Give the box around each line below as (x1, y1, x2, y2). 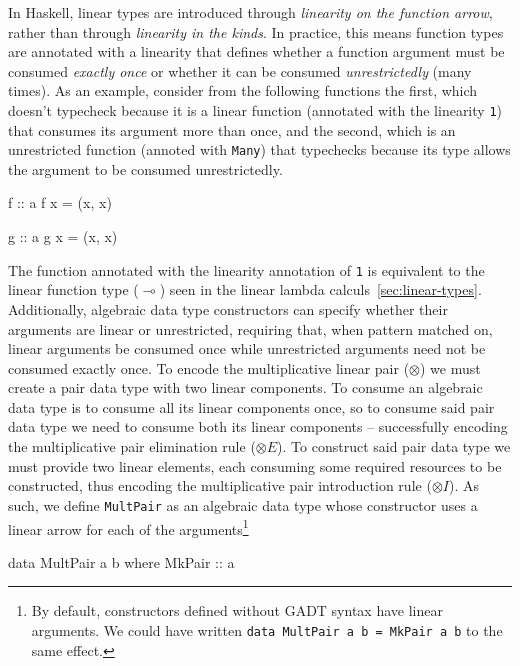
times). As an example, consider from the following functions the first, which (8, 80, 478, 101)
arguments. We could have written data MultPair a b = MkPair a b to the (31, 619, 503, 640)
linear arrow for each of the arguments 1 (8, 515, 249, 539)
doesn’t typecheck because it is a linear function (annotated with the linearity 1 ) (8, 99, 502, 120)
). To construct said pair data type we (277, 436, 511, 457)
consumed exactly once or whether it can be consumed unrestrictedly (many (8, 60, 472, 81)
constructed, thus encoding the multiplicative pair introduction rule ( (8, 475, 432, 496)
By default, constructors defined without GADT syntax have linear (31, 600, 443, 621)
